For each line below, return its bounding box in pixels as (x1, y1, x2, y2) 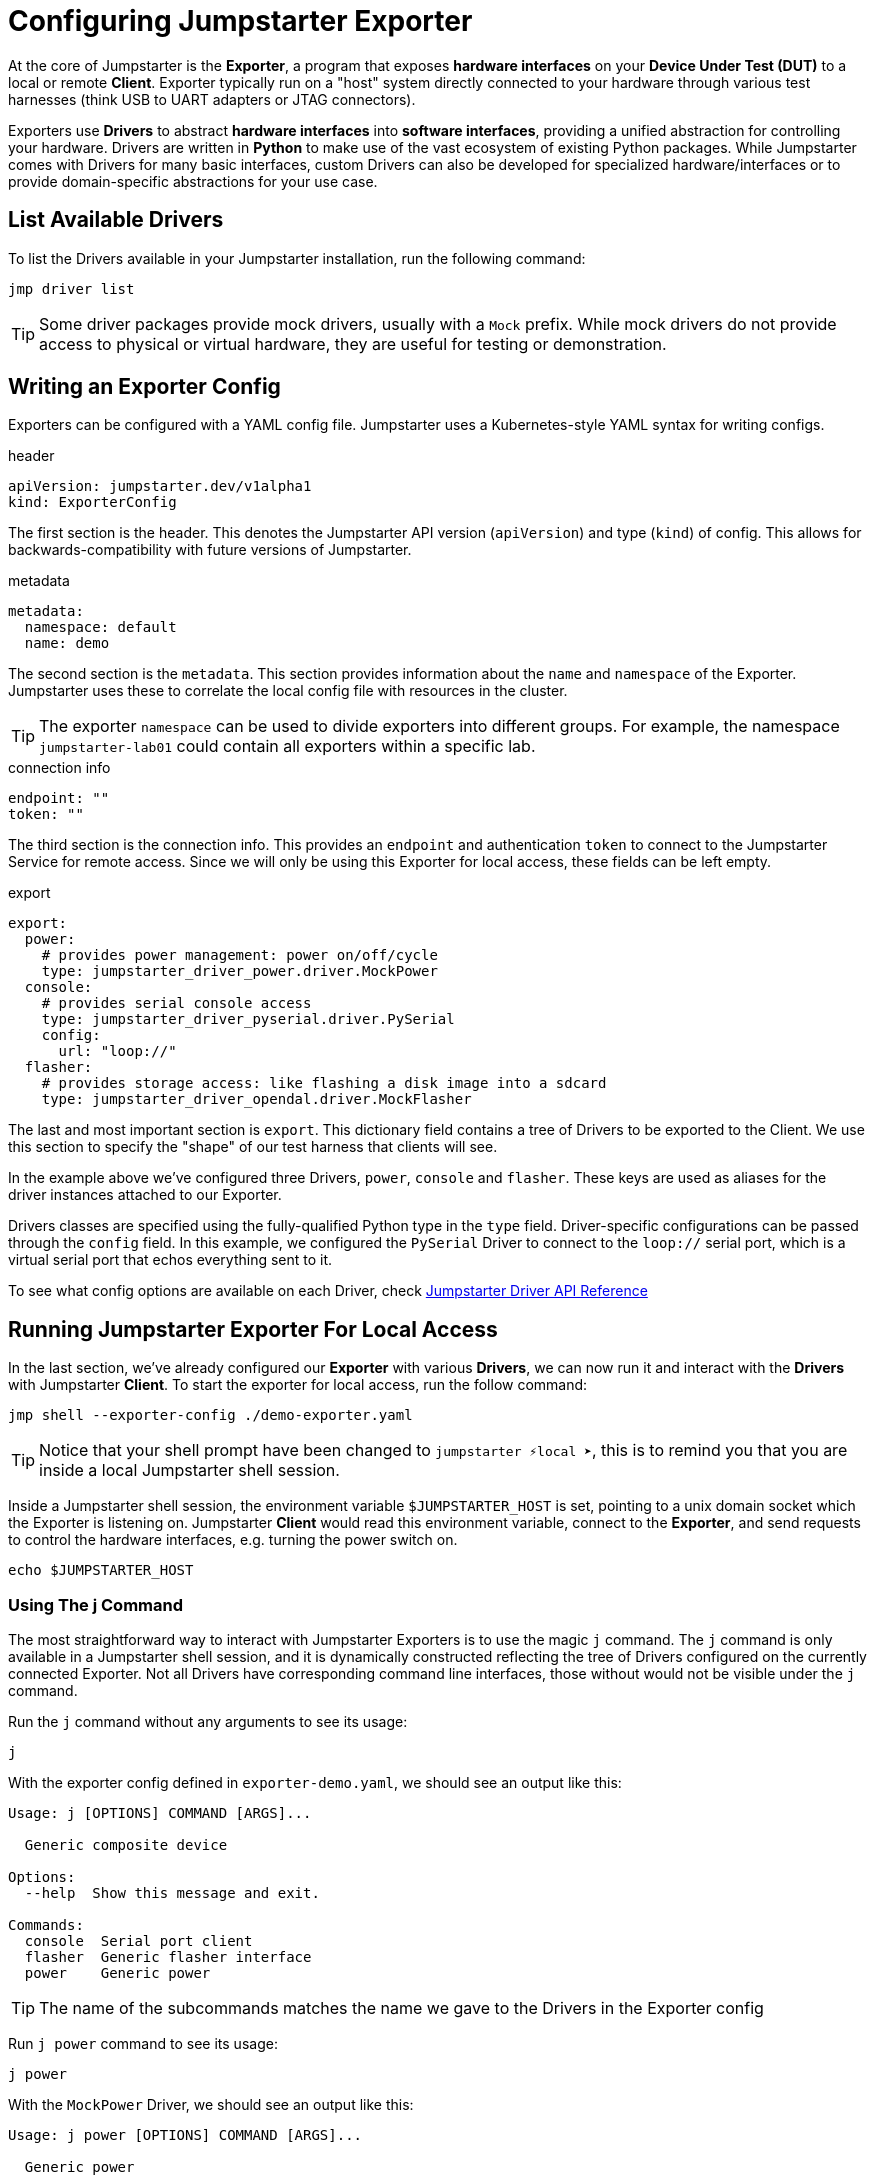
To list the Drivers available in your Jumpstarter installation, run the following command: (8, 249, 586, 267)
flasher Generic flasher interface (24, 1949, 312, 1966)
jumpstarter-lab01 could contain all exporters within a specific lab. (39, 736, 536, 757)
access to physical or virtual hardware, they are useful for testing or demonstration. (39, 333, 667, 354)
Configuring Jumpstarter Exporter (8, 4, 473, 38)
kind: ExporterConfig (8, 494, 177, 511)
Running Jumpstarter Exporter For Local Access (8, 1316, 498, 1342)
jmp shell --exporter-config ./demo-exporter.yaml (8, 1407, 413, 1424)
